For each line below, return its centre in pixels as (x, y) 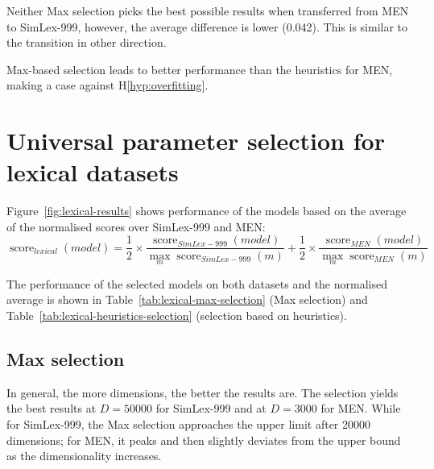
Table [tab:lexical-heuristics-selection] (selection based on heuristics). (177, 315)
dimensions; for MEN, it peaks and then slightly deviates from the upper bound (204, 440)
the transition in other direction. (87, 42)
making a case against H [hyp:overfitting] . (107, 85)
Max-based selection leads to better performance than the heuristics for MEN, (200, 69)
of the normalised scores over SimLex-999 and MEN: (136, 226)
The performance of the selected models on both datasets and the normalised (197, 283)
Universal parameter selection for (196, 141)
